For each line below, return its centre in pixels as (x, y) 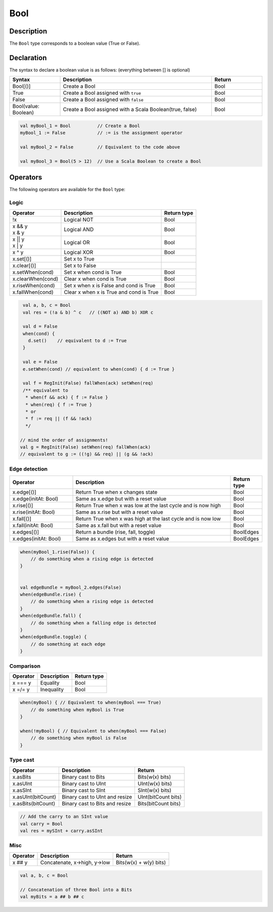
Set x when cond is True (93, 272)
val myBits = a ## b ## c (52, 897)
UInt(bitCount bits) (160, 797)
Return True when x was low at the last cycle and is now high (148, 505)
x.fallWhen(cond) (33, 292)
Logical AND (79, 229)
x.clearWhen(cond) (35, 279)
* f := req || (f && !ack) (59, 419)
